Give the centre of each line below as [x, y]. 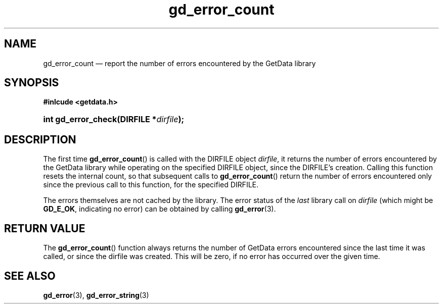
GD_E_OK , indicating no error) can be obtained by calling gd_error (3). [160, 209]
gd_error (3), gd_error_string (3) [96, 295]
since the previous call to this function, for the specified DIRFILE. [151, 185]
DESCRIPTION [40, 139]
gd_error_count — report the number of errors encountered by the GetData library [180, 63]
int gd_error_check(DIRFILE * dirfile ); [114, 119]
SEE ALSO [30, 276]
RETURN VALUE [45, 228]
